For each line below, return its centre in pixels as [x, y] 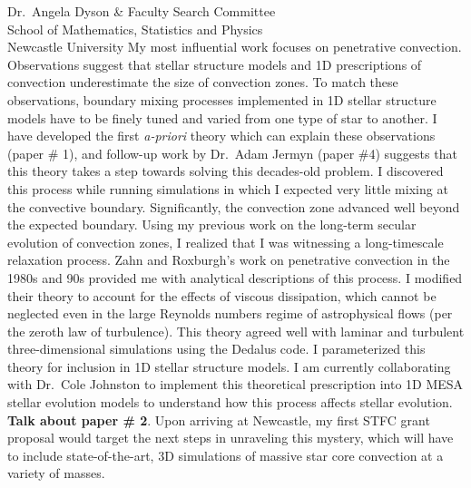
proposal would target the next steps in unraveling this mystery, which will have [231, 438]
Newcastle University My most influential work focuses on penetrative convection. [235, 47]
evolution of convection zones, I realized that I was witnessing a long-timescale [226, 242]
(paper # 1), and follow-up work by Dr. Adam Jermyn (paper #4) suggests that [232, 153]
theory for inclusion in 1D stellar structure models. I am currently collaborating [229, 366]
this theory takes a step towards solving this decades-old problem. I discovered [226, 171]
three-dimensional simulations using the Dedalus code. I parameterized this [216, 349]
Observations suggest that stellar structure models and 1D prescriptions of [215, 64]
